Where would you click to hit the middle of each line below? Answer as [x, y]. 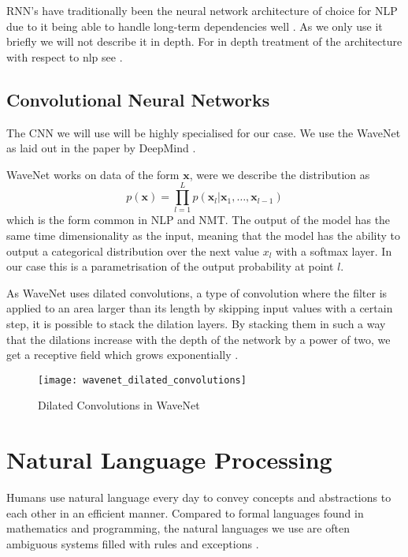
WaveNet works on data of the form [93, 174]
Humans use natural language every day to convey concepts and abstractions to [199, 497]
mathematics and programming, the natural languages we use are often [178, 528]
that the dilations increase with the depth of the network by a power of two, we [198, 339]
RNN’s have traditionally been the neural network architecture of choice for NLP [202, 10]
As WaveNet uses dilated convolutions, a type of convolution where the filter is [197, 292]
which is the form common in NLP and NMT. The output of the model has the [198, 220]
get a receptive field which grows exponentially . [122, 355]
